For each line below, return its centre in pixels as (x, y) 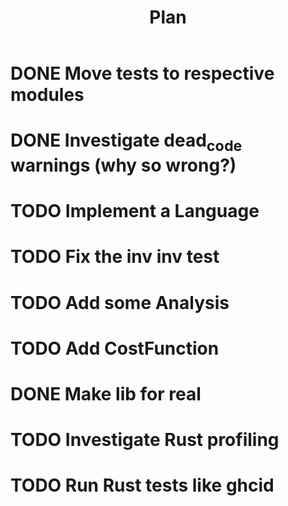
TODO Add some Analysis (120, 302)
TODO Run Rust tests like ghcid (142, 485)
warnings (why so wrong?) (123, 165)
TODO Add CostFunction (115, 348)
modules (47, 95)
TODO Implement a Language (135, 211)
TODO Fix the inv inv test (115, 257)
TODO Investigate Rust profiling (145, 440)
